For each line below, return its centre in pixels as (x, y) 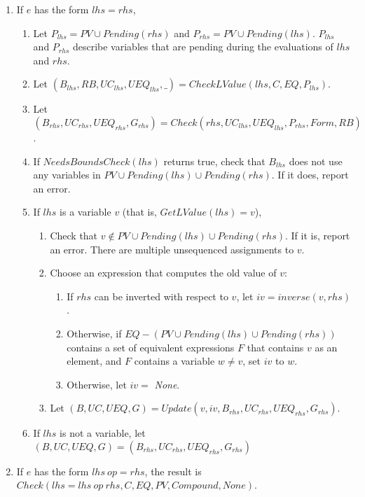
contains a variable (174, 361)
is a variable (85, 212)
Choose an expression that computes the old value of (163, 273)
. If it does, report (310, 175)
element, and (94, 361)
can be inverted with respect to (161, 296)
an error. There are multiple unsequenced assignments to (172, 249)
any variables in (67, 175)
